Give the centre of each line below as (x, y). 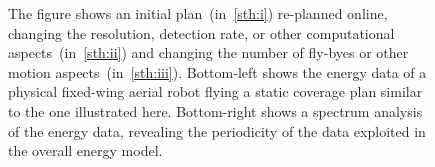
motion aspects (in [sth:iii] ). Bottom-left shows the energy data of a (217, 71)
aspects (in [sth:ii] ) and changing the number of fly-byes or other (208, 52)
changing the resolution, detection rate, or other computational (201, 32)
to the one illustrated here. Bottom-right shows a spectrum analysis (215, 110)
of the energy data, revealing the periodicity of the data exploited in (217, 130)
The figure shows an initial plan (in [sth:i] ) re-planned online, (198, 13)
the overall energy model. (85, 150)
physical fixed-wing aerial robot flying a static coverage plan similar (215, 91)
